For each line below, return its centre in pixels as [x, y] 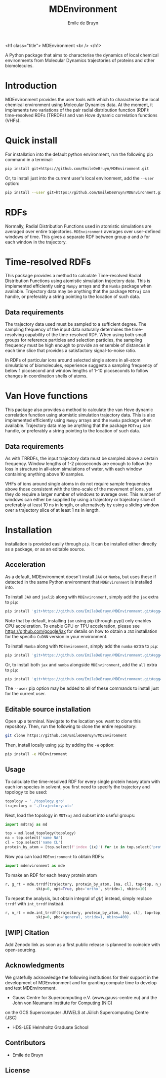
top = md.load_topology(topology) [41, 833]
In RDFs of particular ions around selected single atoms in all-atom [73, 360]
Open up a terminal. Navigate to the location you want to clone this [73, 721]
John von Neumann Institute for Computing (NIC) [62, 1003]
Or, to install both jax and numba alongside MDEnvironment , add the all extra [81, 664]
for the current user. [25, 694]
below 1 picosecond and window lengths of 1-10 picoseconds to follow [77, 371]
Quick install [31, 141]
